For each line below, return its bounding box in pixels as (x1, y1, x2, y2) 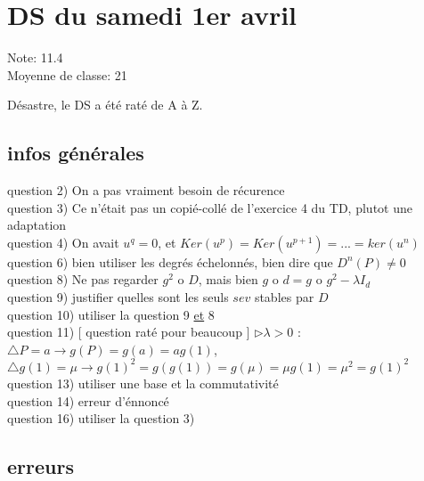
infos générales (7, 139, 144, 167)
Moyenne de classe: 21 (7, 65, 127, 84)
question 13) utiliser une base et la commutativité (7, 373, 279, 392)
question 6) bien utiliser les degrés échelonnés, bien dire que (7, 252, 333, 271)
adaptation (7, 216, 67, 234)
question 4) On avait (7, 232, 119, 251)
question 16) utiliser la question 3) (7, 409, 195, 428)
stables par (254, 288, 314, 306)
